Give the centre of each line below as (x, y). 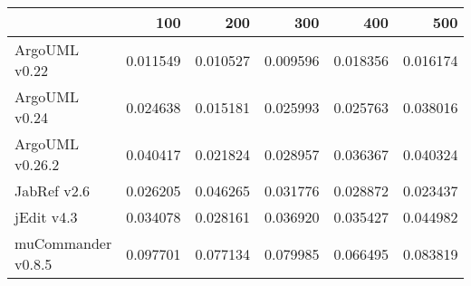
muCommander (63, 243)
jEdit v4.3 (46, 217)
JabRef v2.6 (53, 191)
